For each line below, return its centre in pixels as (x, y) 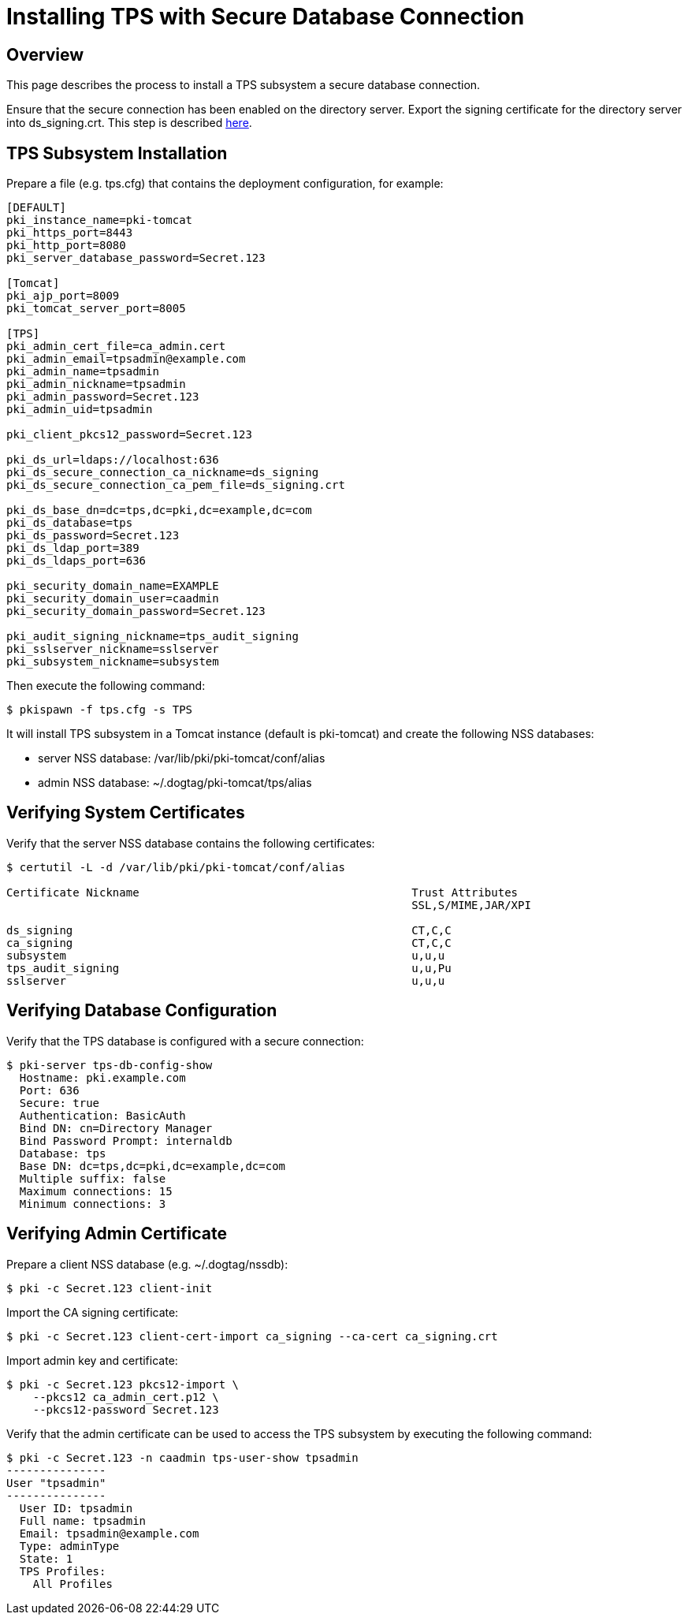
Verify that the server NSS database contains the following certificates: (191, 843)
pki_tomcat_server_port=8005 (96, 309)
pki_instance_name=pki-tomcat (100, 220)
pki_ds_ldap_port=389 (73, 548)
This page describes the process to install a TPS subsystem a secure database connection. (244, 85)
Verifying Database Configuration (142, 1011)
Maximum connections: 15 (96, 1191)
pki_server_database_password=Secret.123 (136, 258)
